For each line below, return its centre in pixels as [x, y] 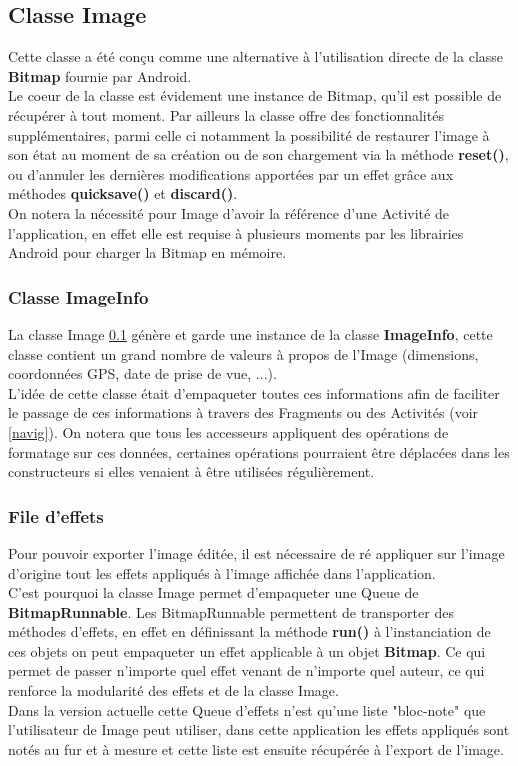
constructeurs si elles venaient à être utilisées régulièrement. [191, 471]
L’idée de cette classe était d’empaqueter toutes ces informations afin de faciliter [254, 392]
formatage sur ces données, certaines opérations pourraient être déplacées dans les [259, 451]
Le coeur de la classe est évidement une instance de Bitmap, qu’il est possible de [255, 95]
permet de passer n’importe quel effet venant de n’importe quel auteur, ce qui [246, 670]
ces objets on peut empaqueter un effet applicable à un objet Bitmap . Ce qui [247, 650]
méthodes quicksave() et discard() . [123, 193]
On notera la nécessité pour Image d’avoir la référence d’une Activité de [228, 212]
